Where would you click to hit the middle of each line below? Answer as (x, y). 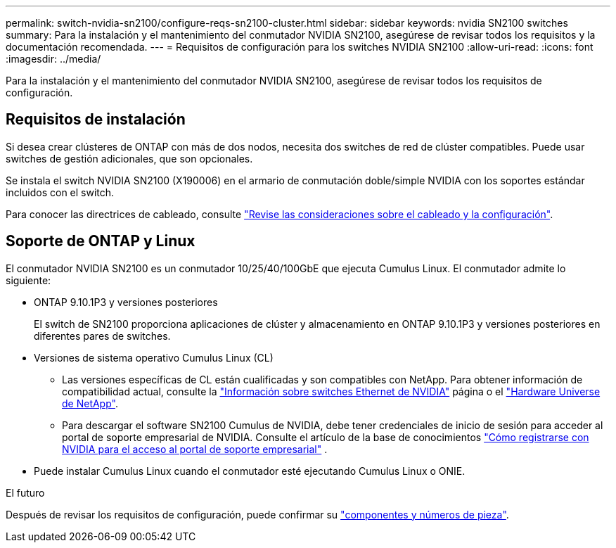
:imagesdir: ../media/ (53, 59)
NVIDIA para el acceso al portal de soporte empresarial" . (195, 449)
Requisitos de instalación (96, 120)
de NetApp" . (90, 403)
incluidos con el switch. (60, 192)
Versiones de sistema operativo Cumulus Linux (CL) (154, 357)
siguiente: (28, 280)
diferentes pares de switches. (102, 336)
